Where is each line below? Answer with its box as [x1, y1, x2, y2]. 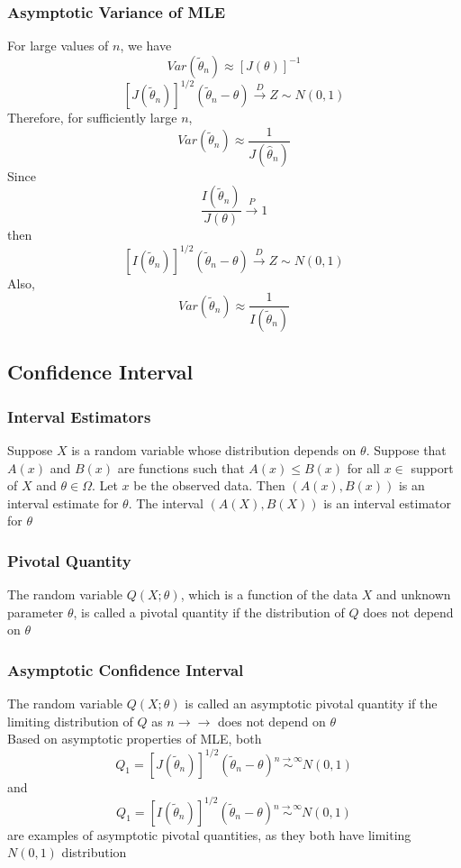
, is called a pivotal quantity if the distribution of [73, 602, 345, 621]
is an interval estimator [323, 493, 452, 512]
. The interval [128, 493, 203, 512]
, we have [120, 36, 172, 55]
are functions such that [117, 458, 245, 477]
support [411, 458, 454, 477]
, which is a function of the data [180, 585, 358, 604]
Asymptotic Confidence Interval [7, 658, 244, 681]
